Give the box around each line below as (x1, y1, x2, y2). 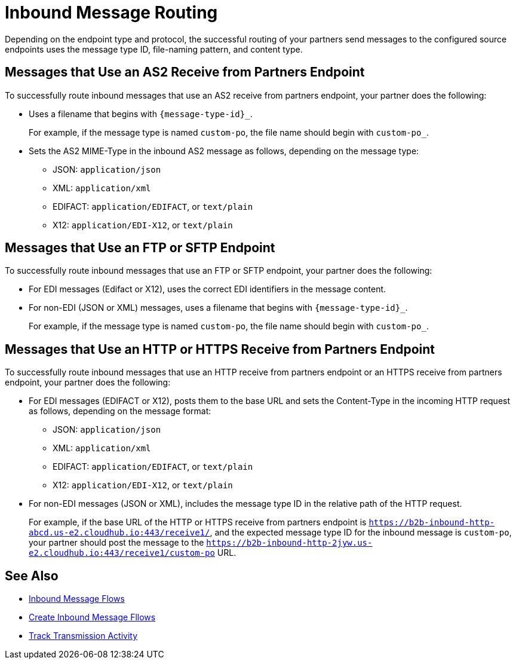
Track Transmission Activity (29, 631, 138, 641)
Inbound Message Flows (29, 593, 125, 604)
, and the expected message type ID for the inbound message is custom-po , (210, 527, 512, 538)
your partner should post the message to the (29, 537, 204, 548)
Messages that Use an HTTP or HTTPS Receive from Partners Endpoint (5, 341, 435, 357)
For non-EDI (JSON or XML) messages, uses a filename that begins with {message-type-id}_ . (29, 302, 408, 313)
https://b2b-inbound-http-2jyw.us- (206, 538, 373, 548)
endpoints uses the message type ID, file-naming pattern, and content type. (5, 44, 303, 54)
